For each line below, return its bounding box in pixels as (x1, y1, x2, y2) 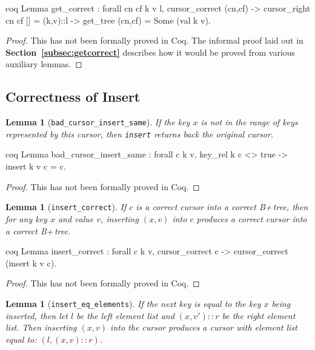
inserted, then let (5, 309, 68, 322)
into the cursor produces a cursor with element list (110, 321, 297, 334)
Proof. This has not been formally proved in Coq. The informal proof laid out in (5, 34, 303, 47)
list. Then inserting (5, 321, 77, 334)
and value (58, 212, 94, 225)
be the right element (222, 309, 296, 322)
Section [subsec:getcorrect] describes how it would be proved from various (5, 45, 296, 58)
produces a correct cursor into (196, 212, 307, 225)
